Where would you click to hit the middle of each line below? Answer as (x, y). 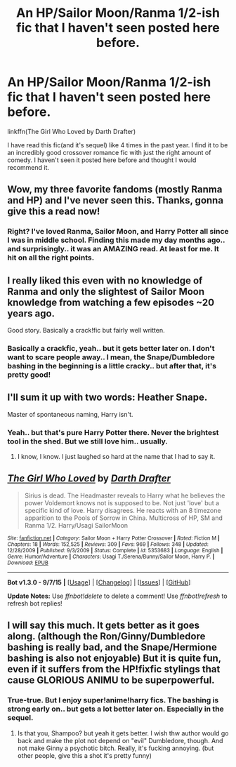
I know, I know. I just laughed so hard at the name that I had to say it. (116, 457)
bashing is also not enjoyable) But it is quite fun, (114, 659)
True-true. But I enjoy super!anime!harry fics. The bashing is (113, 700)
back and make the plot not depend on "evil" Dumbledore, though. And (120, 740)
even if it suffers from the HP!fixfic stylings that (114, 669)
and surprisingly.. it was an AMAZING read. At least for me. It (113, 249)
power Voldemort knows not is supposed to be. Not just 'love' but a (122, 502)
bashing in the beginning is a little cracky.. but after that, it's (112, 366)
